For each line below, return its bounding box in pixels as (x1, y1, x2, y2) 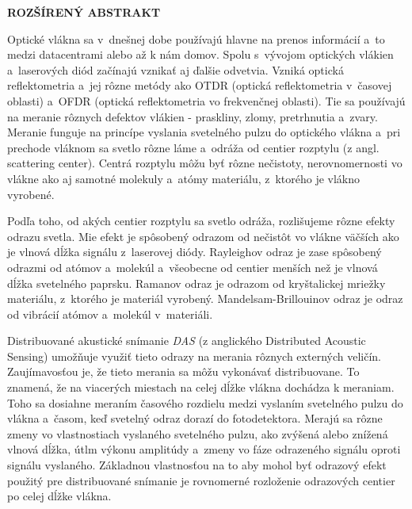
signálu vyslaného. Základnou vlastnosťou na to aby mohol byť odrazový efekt (7, 457, 387, 473)
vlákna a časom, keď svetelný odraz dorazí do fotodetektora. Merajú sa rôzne (7, 410, 383, 427)
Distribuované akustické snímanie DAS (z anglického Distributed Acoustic (7, 332, 366, 349)
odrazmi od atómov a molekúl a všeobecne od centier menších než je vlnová (7, 258, 378, 275)
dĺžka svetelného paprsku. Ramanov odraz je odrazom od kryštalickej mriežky (7, 274, 386, 291)
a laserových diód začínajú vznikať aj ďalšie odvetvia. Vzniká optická (7, 61, 344, 78)
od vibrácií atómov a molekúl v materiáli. (7, 305, 213, 322)
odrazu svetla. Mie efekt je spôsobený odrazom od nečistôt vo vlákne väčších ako (7, 228, 399, 244)
